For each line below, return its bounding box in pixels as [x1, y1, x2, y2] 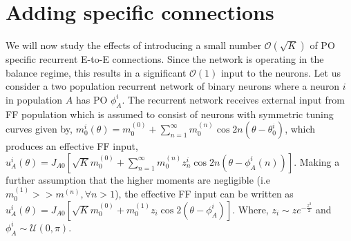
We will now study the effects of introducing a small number [6, 38, 262, 52]
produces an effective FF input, [6, 139, 138, 153]
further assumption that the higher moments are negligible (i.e [6, 172, 271, 186]
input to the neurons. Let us [220, 65, 341, 79]
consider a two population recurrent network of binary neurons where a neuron [6, 79, 340, 93]
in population [6, 92, 63, 106]
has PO [75, 92, 108, 106]
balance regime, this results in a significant [6, 65, 187, 79]
